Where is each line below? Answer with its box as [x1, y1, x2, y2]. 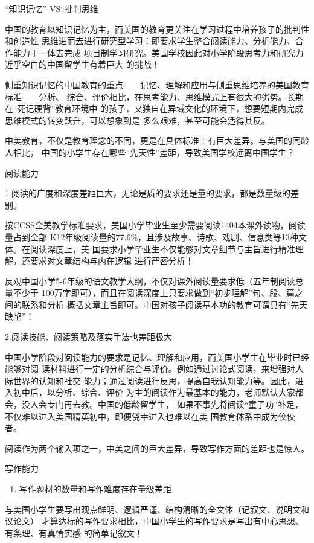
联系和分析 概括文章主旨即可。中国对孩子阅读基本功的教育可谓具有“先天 [21, 298, 308, 310]
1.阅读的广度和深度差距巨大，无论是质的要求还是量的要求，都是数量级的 [5, 187, 290, 199]
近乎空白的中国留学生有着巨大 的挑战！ [5, 58, 160, 71]
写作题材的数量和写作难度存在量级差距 [19, 483, 171, 495]
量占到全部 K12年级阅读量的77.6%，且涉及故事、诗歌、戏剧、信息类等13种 [5, 230, 299, 243]
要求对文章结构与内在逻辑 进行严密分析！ [30, 254, 194, 267]
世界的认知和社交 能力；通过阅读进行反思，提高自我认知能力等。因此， [13, 374, 295, 387]
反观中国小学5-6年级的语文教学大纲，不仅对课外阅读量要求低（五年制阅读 [5, 274, 295, 287]
